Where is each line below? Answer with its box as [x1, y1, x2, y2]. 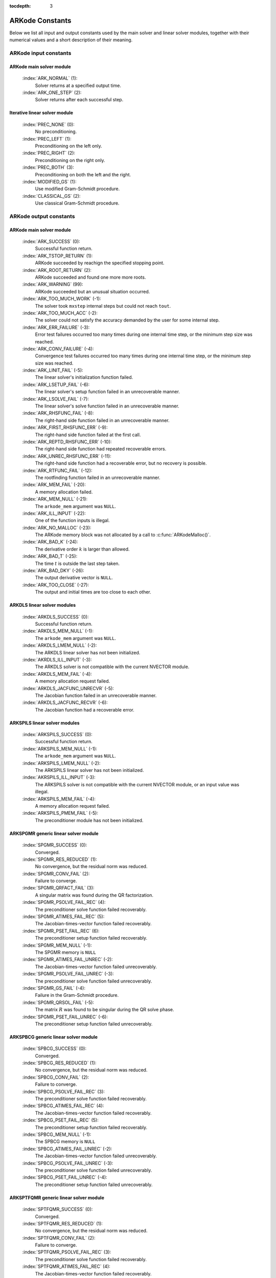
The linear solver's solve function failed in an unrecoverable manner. [35, 403, 179, 409]
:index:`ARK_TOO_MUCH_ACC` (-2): [22, 310, 98, 316]
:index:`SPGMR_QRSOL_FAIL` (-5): [22, 999, 95, 1006]
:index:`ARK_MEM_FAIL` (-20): [22, 482, 86, 488]
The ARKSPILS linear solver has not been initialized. [35, 767, 144, 773]
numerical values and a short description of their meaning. [9, 37, 133, 43]
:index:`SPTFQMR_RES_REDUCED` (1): [22, 1220, 103, 1226]
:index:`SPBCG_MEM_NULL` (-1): [22, 1131, 91, 1137]
